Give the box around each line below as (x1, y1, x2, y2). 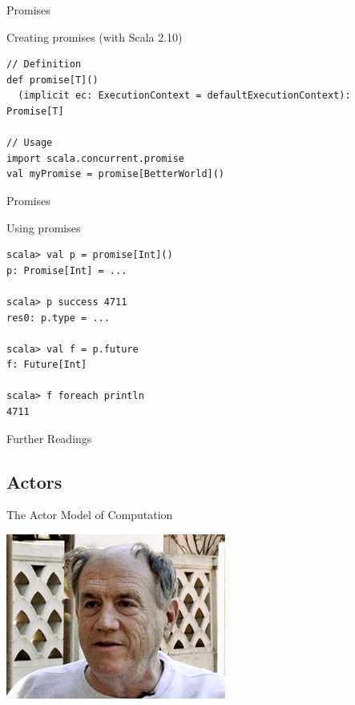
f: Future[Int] (6, 359, 87, 371)
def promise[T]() (6, 74, 99, 86)
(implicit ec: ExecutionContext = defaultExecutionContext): (18, 90, 351, 102)
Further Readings (6, 429, 92, 446)
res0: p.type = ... (6, 312, 110, 324)
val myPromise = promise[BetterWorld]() (6, 168, 225, 180)
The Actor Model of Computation (6, 506, 173, 523)
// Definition (6, 58, 82, 70)
